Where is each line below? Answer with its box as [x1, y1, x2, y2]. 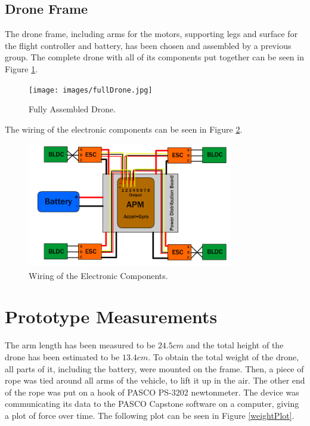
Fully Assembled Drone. [29, 103, 116, 115]
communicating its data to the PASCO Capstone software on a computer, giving [5, 397, 299, 410]
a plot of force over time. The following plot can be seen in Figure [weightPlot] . [5, 409, 294, 421]
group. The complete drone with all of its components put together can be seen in [5, 51, 304, 63]
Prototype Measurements [5, 304, 218, 329]
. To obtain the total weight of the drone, [148, 350, 299, 363]
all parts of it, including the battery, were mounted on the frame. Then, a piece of [5, 362, 304, 375]
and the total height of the [186, 339, 284, 351]
